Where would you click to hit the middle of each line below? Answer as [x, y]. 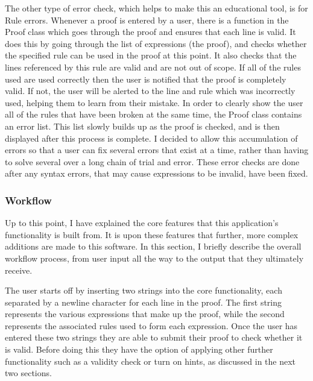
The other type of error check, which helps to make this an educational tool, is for [156, 8]
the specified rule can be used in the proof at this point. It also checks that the [151, 55]
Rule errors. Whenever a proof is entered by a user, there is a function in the [147, 20]
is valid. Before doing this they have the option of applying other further [139, 349]
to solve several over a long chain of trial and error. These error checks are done [152, 161]
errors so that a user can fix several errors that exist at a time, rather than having [157, 150]
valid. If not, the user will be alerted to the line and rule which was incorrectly [150, 91]
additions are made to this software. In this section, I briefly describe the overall [153, 246]
